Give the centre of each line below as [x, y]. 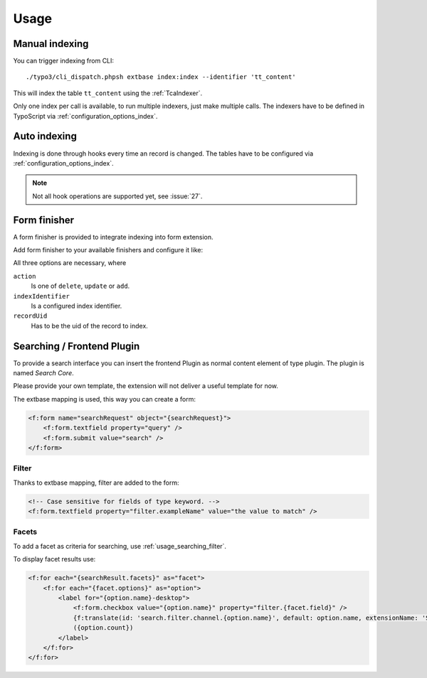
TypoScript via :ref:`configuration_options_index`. [85, 116]
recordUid [30, 316]
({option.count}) [103, 628]
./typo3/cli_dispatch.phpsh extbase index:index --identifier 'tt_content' [161, 77]
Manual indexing [51, 44]
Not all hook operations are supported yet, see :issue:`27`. [117, 196]
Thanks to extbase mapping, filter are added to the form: [96, 483]
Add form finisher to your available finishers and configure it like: [108, 250]
